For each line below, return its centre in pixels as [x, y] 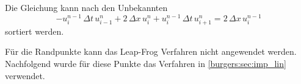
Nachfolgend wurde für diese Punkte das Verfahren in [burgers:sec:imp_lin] [146, 64]
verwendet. [25, 75]
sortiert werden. [34, 31]
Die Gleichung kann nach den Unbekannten [86, 7]
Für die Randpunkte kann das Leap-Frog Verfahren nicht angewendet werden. [151, 51]
